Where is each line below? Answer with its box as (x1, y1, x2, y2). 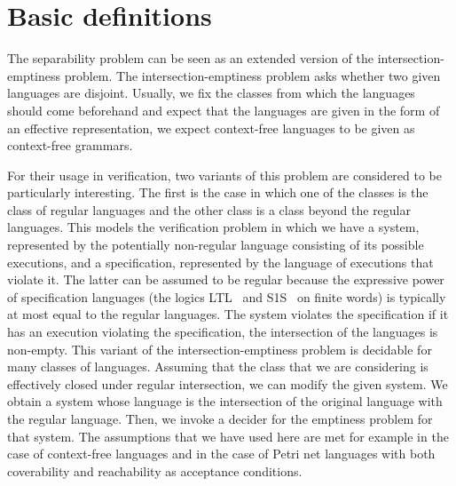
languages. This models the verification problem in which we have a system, (7, 218, 420, 236)
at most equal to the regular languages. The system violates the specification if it (7, 305, 449, 323)
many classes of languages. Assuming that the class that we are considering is (7, 357, 428, 376)
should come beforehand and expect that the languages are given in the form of (7, 100, 440, 119)
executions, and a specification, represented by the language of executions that (7, 252, 434, 271)
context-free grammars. (7, 136, 133, 155)
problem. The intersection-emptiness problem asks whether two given (64, 66, 441, 84)
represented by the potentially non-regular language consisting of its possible (7, 235, 424, 254)
